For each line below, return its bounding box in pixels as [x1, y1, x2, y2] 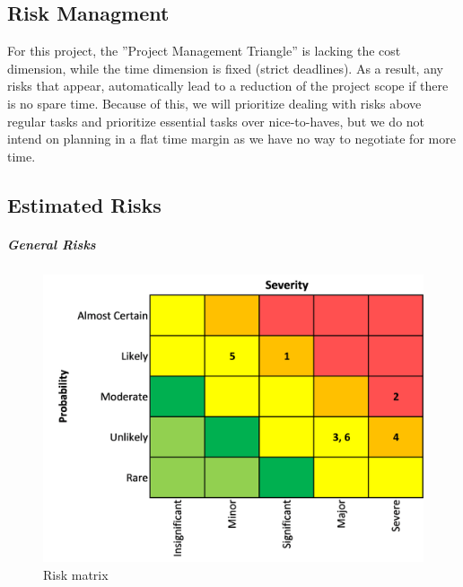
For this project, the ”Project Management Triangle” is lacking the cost [7, 41, 401, 60]
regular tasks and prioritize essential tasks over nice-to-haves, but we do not [7, 111, 425, 130]
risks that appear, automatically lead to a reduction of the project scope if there [7, 76, 449, 95]
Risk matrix [43, 565, 109, 583]
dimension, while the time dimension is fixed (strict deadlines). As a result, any [7, 58, 443, 77]
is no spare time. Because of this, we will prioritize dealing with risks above [7, 93, 422, 112]
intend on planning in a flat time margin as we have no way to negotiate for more [7, 129, 456, 148]
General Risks [7, 234, 96, 253]
